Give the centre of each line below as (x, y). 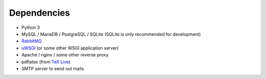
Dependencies (39, 13)
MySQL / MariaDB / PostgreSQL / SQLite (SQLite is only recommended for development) (111, 34)
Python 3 (31, 27)
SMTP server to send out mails (53, 68)
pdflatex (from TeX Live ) (46, 62)
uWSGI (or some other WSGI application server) (70, 48)
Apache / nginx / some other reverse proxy (65, 55)
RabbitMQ (32, 41)
